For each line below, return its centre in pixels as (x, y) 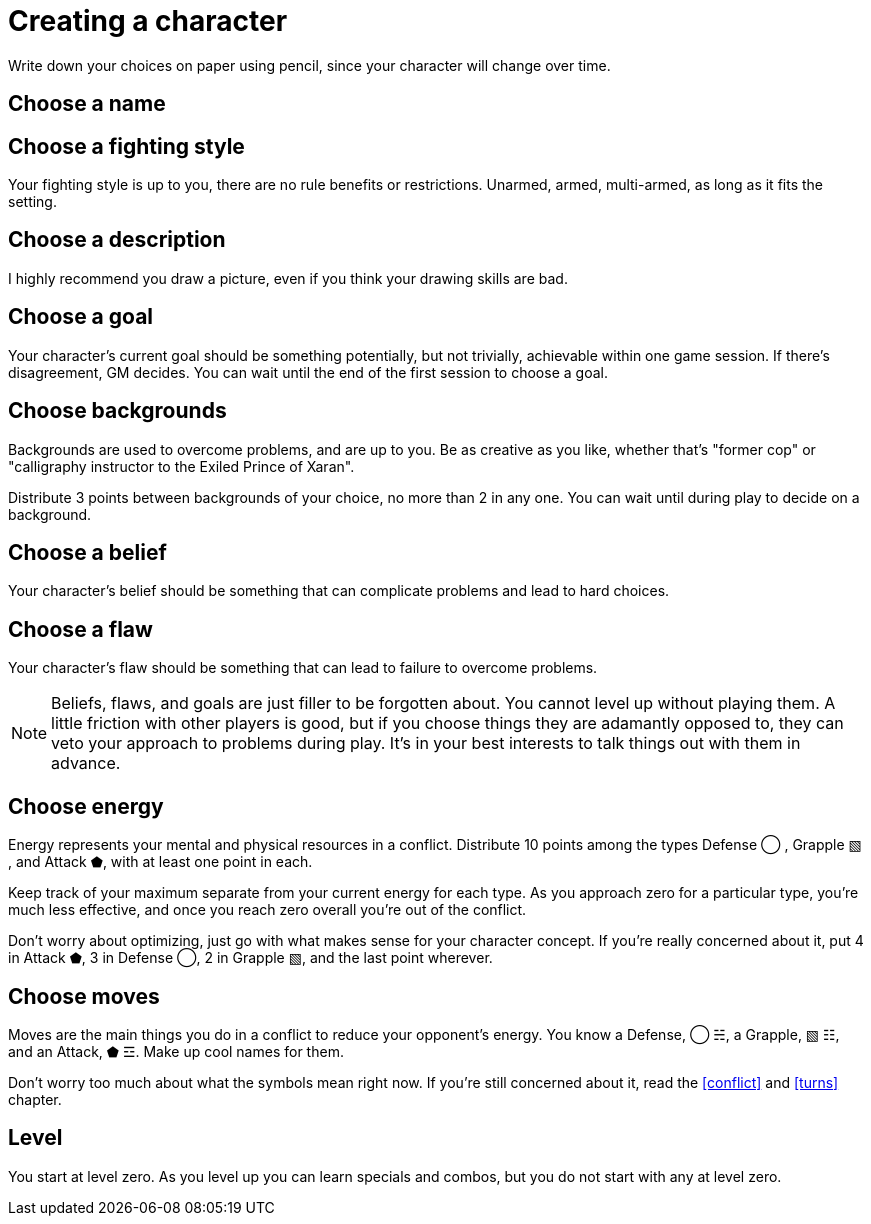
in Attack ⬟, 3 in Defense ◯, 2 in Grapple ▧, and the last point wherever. (250, 958)
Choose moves (84, 996)
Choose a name (87, 104)
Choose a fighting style (126, 146)
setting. (32, 202)
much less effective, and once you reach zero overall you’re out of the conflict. (267, 910)
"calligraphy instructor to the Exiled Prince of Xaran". (181, 466)
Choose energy (86, 806)
